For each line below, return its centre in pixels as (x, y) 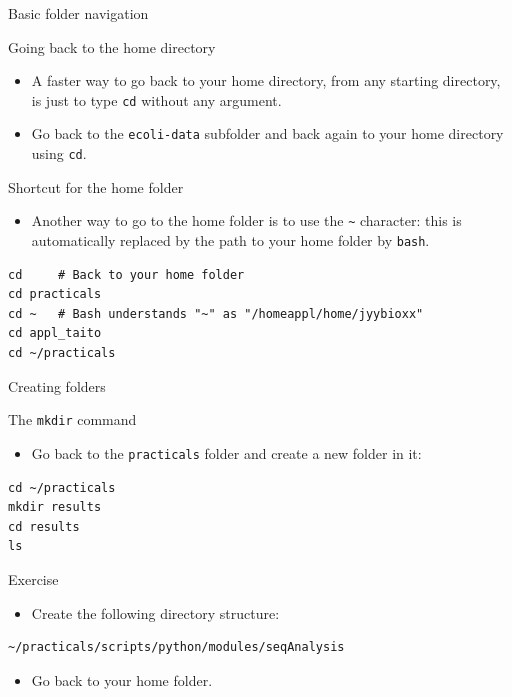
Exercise (33, 578)
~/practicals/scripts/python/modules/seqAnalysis (176, 647)
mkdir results (55, 507)
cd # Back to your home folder (126, 274)
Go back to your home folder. (122, 679)
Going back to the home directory (112, 46)
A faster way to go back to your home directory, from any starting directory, (266, 80)
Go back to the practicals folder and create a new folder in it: (226, 452)
